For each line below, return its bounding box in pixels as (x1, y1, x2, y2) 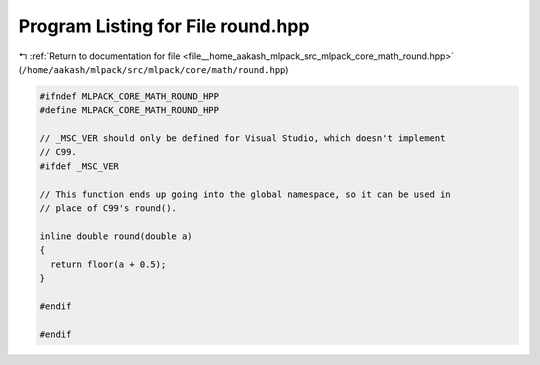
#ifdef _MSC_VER (39, 160, 120, 172)
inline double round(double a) (39, 230, 194, 242)
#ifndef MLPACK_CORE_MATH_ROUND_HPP (39, 90, 220, 102)
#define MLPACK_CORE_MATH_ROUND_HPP (39, 105, 220, 116)
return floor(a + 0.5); (50, 258, 167, 270)
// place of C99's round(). (39, 203, 177, 214)
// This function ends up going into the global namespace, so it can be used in (39, 188, 452, 200)
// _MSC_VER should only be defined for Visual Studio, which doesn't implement (39, 133, 446, 144)
